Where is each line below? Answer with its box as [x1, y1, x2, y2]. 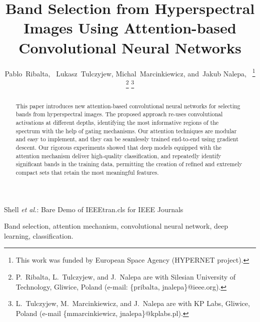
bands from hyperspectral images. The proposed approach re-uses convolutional [15, 110, 223, 118]
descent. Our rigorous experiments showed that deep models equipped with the [15, 143, 221, 152]
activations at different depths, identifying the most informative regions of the [15, 118, 219, 127]
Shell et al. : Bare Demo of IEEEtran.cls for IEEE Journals [4, 204, 183, 214]
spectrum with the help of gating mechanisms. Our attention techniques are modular [15, 126, 237, 135]
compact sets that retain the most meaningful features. [15, 168, 159, 177]
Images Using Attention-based [23, 17, 236, 38]
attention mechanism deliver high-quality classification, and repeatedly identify [15, 151, 221, 160]
